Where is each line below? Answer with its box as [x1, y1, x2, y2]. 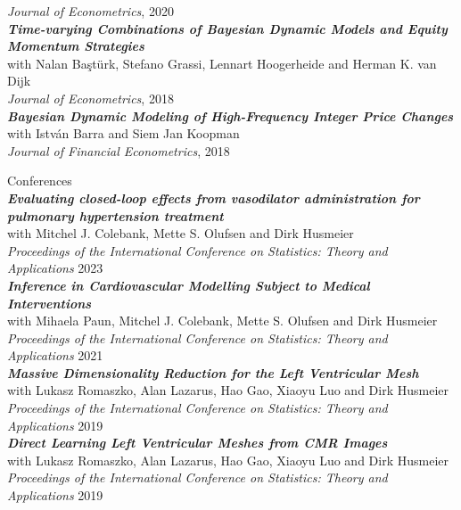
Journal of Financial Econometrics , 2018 [7, 141, 230, 160]
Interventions [7, 293, 92, 312]
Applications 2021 [7, 346, 103, 365]
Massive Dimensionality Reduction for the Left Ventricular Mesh [7, 363, 419, 382]
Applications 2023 [7, 259, 103, 277]
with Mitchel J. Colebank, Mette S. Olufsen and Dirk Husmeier [7, 224, 354, 243]
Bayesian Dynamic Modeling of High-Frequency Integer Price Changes [7, 106, 454, 125]
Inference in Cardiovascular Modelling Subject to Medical [7, 276, 370, 294]
